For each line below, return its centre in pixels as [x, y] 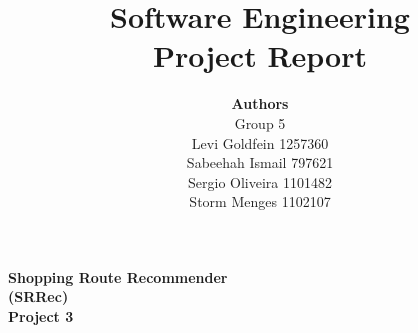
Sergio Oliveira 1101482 [260, 181]
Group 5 [260, 122]
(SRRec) [38, 296]
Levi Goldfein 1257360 [260, 142]
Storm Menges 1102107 [260, 201]
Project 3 [41, 316]
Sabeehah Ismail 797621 [260, 162]
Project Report [259, 55]
